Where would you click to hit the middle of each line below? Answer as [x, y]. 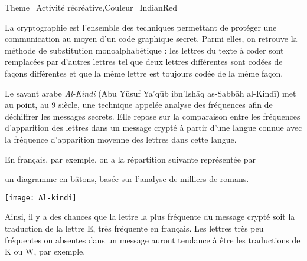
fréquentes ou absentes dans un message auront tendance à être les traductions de [153, 239]
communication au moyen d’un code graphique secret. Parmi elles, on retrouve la [151, 39]
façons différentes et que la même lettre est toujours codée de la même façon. [144, 73]
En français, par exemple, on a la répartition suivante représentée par [130, 159]
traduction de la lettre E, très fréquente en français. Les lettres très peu [134, 228]
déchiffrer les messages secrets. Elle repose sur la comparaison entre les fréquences [153, 116]
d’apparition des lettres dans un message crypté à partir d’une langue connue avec [153, 128]
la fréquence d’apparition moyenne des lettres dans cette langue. [121, 139]
